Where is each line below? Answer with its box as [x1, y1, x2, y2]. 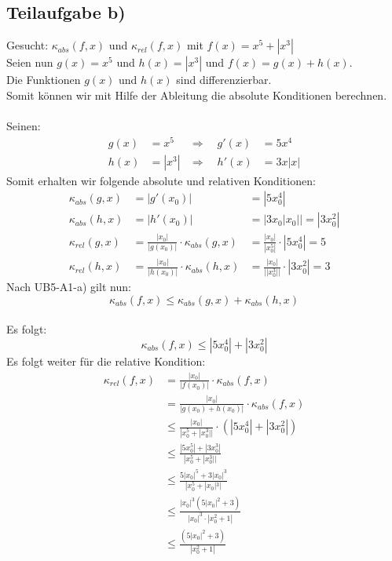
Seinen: [6, 117, 41, 133]
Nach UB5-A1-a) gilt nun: [6, 279, 131, 295]
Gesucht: [6, 37, 49, 53]
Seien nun [6, 54, 53, 71]
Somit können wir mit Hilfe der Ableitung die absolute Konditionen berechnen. [6, 86, 387, 103]
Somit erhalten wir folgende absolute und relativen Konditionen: [6, 172, 316, 188]
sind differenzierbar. [176, 71, 272, 88]
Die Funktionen [6, 71, 81, 88]
